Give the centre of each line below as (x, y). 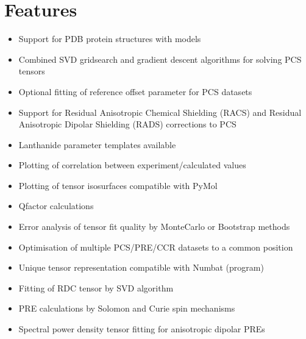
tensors (32, 71)
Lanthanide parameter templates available (97, 144)
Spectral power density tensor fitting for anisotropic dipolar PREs (142, 329)
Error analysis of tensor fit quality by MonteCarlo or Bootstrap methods (154, 227)
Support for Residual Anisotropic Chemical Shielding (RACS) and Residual (160, 112)
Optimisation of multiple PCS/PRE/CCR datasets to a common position (156, 247)
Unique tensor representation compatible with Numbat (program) (141, 267)
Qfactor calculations (56, 206)
